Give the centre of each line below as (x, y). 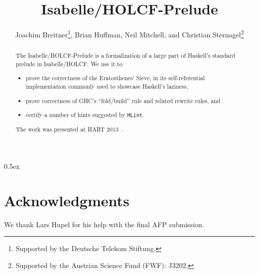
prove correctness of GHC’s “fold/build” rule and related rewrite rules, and (123, 100)
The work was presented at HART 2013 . (69, 129)
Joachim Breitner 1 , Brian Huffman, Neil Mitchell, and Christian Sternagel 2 (129, 34)
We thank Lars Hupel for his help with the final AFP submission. (104, 224)
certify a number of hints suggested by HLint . (85, 115)
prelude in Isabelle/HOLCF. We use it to (69, 64)
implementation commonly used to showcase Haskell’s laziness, (107, 86)
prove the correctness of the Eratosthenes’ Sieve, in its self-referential (116, 78)
